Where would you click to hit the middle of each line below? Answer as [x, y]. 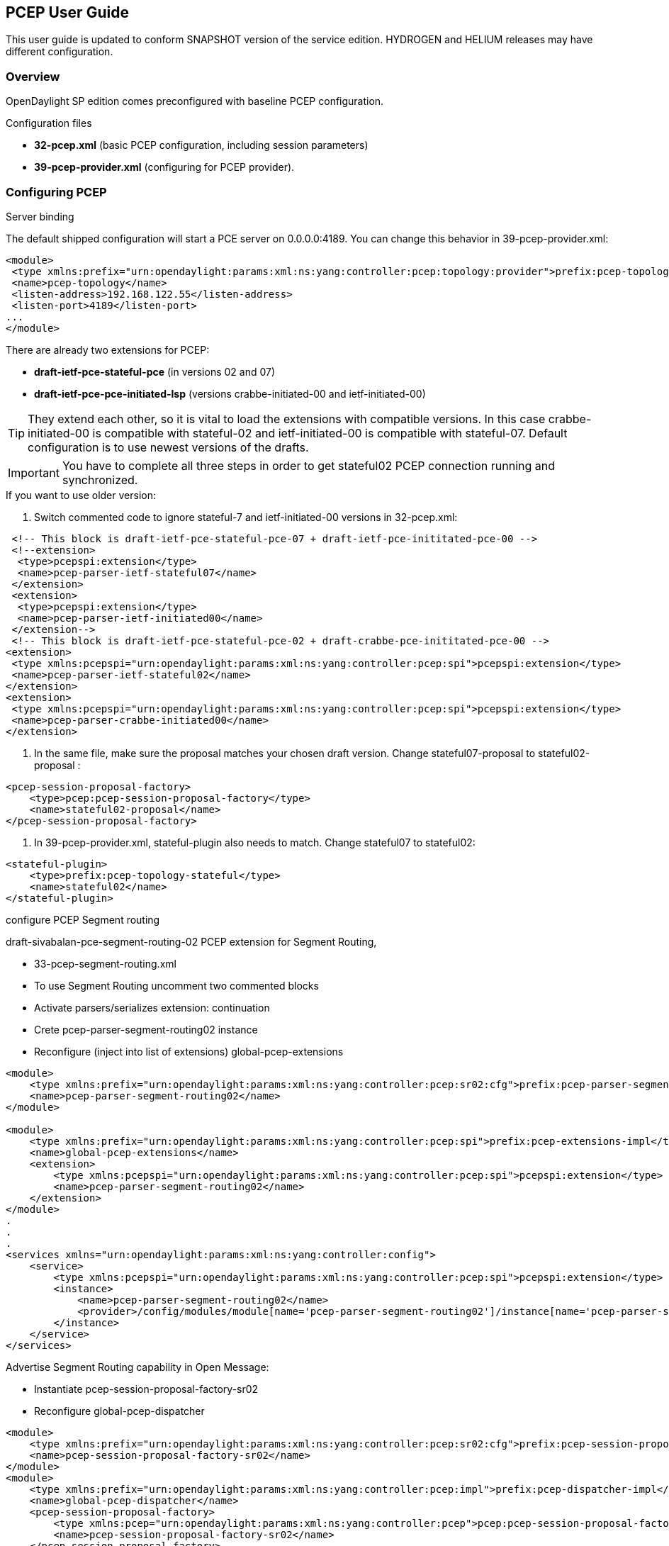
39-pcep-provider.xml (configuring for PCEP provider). [164, 167]
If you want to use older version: [81, 495]
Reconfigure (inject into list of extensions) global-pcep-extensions [189, 1051]
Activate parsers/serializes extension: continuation [152, 1007]
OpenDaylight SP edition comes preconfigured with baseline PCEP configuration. [195, 101]
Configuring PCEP [56, 192]
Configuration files [49, 123]
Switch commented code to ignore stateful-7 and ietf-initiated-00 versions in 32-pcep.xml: [246, 517]
